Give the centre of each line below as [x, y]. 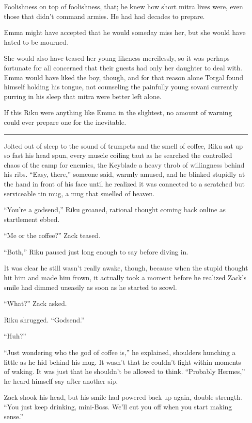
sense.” [14, 416]
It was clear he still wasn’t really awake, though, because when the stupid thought [126, 268]
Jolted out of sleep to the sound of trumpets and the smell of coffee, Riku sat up [124, 145]
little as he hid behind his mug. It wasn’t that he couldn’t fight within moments [123, 362]
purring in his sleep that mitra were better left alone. [83, 96]
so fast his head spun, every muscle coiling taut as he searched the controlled [118, 155]
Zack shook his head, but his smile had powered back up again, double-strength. [123, 397]
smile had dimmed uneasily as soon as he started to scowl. [91, 287]
